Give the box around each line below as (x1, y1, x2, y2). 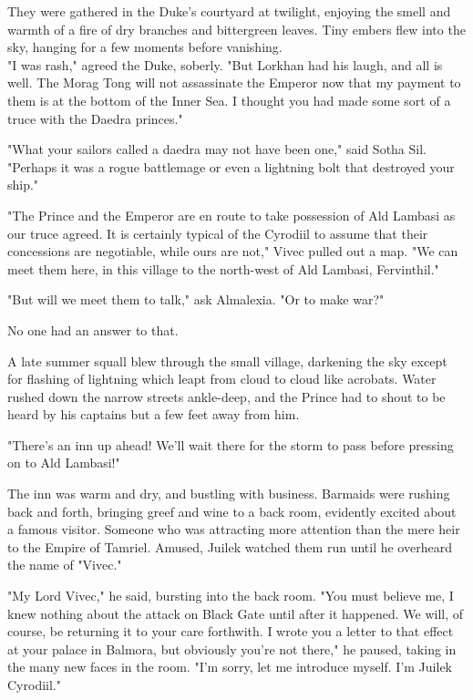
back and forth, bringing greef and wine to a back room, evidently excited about (7, 501, 457, 520)
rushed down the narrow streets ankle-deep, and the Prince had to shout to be (7, 386, 446, 406)
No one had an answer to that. (7, 320, 179, 339)
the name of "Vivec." (7, 555, 122, 574)
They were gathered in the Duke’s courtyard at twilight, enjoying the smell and (7, 2, 451, 20)
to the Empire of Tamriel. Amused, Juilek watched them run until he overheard (7, 537, 452, 556)
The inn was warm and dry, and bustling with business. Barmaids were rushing (7, 484, 450, 503)
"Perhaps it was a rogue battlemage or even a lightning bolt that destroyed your (7, 157, 455, 176)
